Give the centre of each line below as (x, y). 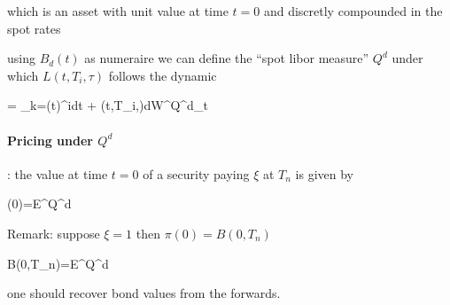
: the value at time (58, 173)
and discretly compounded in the (353, 11)
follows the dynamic (163, 75)
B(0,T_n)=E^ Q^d (58, 263)
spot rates (34, 28)
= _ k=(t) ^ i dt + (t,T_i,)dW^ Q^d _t (108, 105)
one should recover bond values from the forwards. (144, 293)
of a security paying (196, 173)
